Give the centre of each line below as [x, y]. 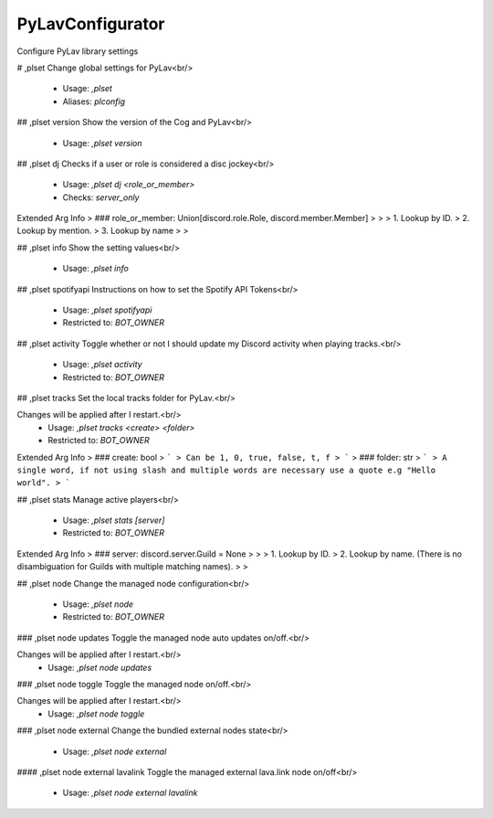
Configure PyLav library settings [78, 51]
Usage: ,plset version [102, 143]
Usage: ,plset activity [102, 365]
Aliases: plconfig [94, 101]
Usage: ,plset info [96, 269]
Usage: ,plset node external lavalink [130, 793]
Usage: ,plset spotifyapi [107, 310]
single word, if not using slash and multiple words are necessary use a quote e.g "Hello [226, 470]
